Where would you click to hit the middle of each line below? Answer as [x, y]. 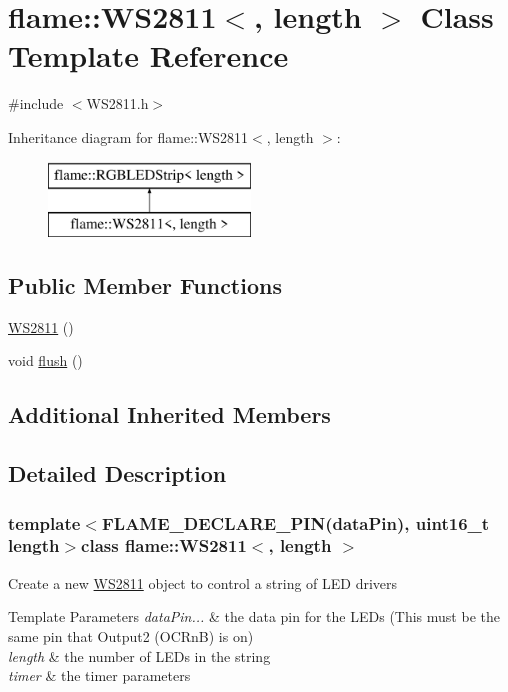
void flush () [45, 360]
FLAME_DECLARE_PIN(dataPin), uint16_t [295, 522]
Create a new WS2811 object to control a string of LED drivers [203, 582]
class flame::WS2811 [164, 545]
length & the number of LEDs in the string [139, 655]
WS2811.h [117, 103]
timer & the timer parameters [99, 675]
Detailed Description [117, 473]
